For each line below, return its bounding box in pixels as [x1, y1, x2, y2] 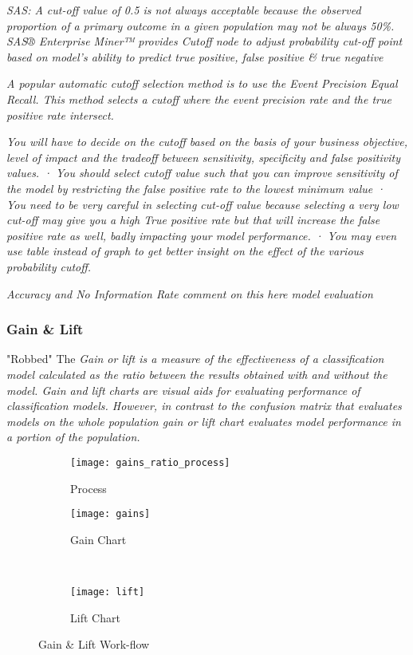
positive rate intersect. [6, 106, 114, 123]
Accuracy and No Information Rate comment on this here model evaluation [6, 285, 373, 302]
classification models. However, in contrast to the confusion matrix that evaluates [6, 397, 402, 414]
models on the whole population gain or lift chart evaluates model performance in [6, 412, 401, 429]
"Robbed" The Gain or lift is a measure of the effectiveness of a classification [6, 350, 384, 367]
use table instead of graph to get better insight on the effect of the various [6, 243, 364, 259]
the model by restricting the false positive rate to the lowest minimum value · [6, 180, 386, 196]
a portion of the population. [6, 428, 140, 445]
